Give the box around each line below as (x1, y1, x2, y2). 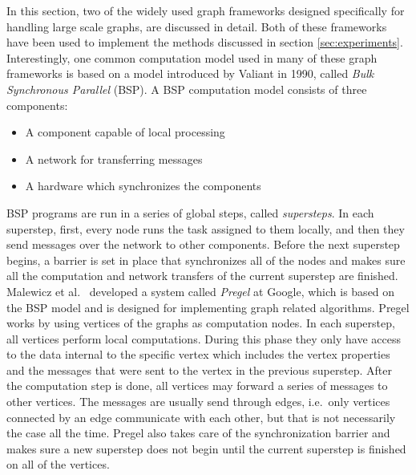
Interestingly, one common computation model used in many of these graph (6, 49, 378, 66)
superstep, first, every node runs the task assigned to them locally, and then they (6, 220, 405, 237)
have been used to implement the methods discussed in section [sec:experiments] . (6, 34, 403, 51)
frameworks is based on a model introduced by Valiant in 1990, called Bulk (6, 65, 374, 82)
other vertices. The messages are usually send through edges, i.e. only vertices (6, 393, 390, 410)
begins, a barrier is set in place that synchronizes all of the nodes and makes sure (6, 251, 406, 268)
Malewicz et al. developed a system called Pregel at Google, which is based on (6, 282, 395, 299)
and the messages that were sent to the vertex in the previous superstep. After (6, 361, 392, 378)
